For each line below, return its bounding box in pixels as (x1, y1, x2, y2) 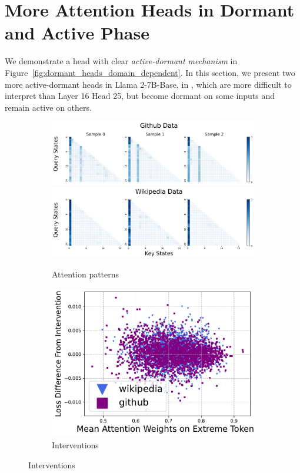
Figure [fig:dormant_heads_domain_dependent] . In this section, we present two (5, 66, 295, 78)
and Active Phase (5, 21, 149, 45)
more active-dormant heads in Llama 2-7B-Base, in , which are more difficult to (5, 78, 292, 90)
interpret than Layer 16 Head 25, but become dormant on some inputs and (5, 90, 275, 102)
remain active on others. (5, 101, 92, 113)
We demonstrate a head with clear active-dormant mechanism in (5, 55, 238, 67)
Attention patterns (52, 268, 119, 280)
